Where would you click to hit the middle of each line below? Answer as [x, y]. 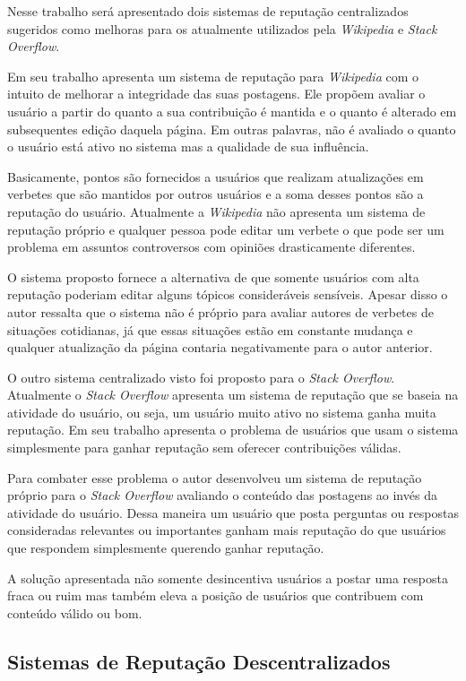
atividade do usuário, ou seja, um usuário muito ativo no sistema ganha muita [222, 412]
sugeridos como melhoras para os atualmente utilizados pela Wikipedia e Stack [222, 28]
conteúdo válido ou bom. [75, 612]
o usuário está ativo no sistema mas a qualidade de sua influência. [188, 147]
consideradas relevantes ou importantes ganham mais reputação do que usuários [227, 530]
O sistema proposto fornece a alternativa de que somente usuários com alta [213, 276]
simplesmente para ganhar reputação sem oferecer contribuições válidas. [204, 448]
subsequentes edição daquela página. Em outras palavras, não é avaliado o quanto [232, 129]
